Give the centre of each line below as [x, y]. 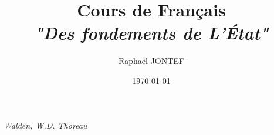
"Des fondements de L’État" [151, 33]
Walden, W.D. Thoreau [45, 125]
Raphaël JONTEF [151, 61]
